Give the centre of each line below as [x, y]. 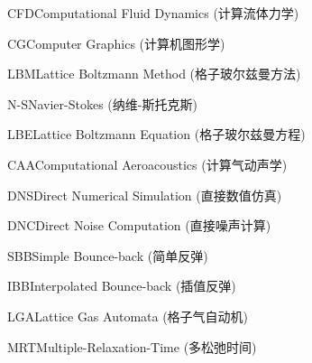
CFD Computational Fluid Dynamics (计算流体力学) [153, 13]
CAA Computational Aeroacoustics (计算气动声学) [147, 164]
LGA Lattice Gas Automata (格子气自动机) [128, 316]
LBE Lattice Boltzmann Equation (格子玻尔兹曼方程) [156, 134]
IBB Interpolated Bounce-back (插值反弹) [122, 286]
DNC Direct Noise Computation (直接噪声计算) [139, 225]
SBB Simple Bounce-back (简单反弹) [108, 255]
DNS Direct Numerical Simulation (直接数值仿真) [145, 195]
